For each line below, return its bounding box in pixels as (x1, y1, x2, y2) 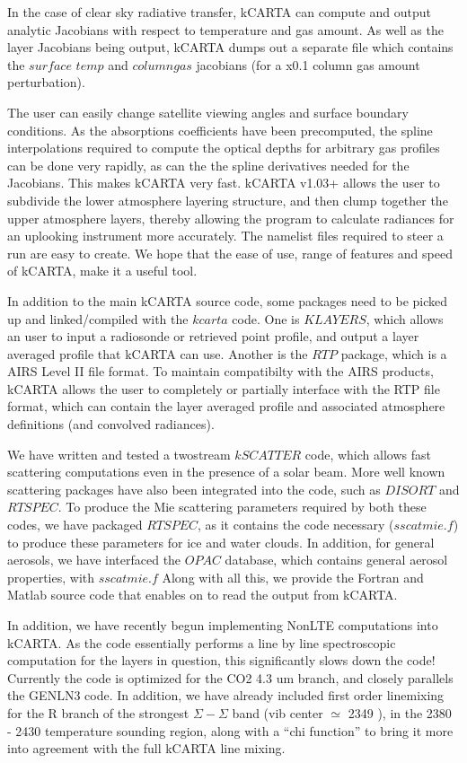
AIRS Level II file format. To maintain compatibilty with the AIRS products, (7, 362, 434, 381)
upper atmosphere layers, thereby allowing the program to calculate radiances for (7, 208, 454, 227)
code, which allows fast (304, 444, 431, 463)
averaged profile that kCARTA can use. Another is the (7, 344, 308, 363)
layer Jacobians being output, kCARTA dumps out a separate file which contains (7, 38, 454, 57)
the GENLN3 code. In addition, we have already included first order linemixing (7, 686, 445, 705)
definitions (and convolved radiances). (7, 415, 215, 434)
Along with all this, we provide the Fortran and (162, 567, 424, 586)
